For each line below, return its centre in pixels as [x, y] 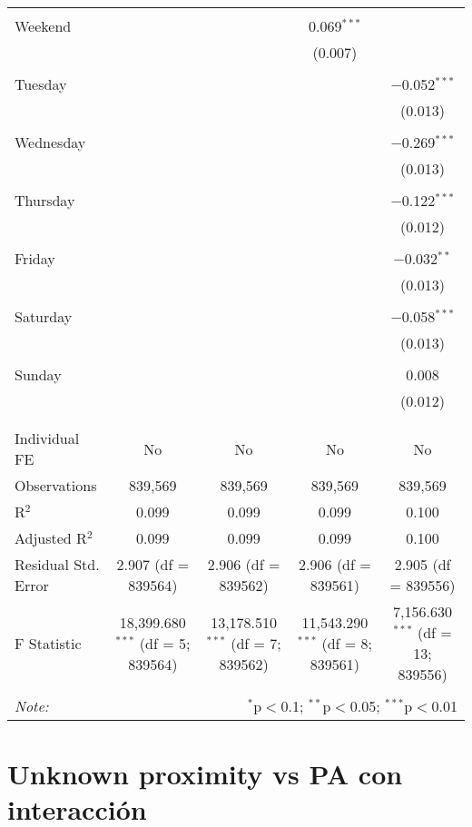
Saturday [44, 316]
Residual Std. [57, 564]
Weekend [43, 26]
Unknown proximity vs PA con [205, 774]
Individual [47, 438]
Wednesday [50, 142]
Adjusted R [51, 538]
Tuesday [41, 84]
